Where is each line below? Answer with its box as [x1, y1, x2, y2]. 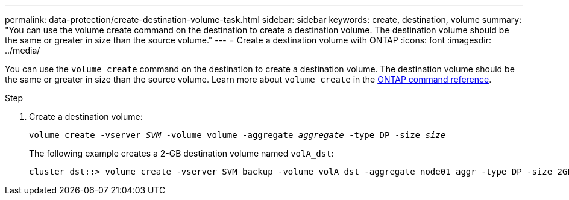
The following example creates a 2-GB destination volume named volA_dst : [29, 148, 334, 158]
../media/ [5, 45, 40, 55]
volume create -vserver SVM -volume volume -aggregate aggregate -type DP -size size [29, 130, 446, 140]
